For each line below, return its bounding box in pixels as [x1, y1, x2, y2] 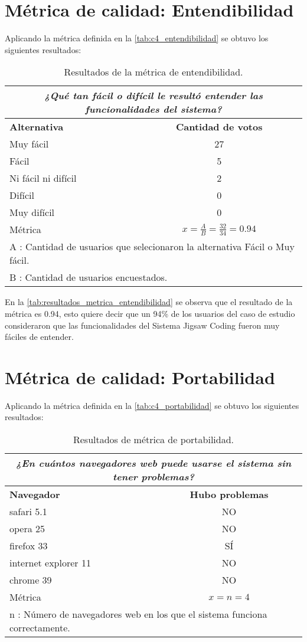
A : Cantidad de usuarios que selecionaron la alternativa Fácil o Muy [9, 240, 295, 254]
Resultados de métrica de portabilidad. [73, 433, 234, 446]
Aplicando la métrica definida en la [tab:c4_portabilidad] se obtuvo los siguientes [5, 399, 299, 411]
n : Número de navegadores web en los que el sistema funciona [9, 607, 267, 621]
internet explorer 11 [9, 556, 91, 569]
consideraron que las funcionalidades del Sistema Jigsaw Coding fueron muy [5, 319, 280, 331]
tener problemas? [113, 470, 194, 483]
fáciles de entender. [5, 330, 74, 343]
